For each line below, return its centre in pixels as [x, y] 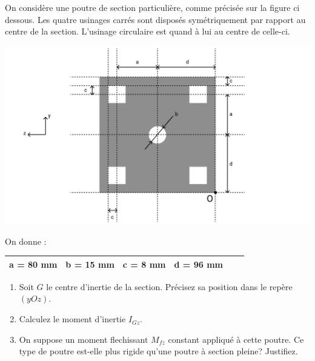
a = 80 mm [33, 264]
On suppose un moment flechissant [84, 339]
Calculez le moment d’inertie [72, 319]
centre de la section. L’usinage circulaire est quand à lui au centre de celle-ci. [148, 31]
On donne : [26, 241]
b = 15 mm [90, 264]
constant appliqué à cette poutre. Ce [236, 339]
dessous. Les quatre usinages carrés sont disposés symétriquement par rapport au [155, 19]
